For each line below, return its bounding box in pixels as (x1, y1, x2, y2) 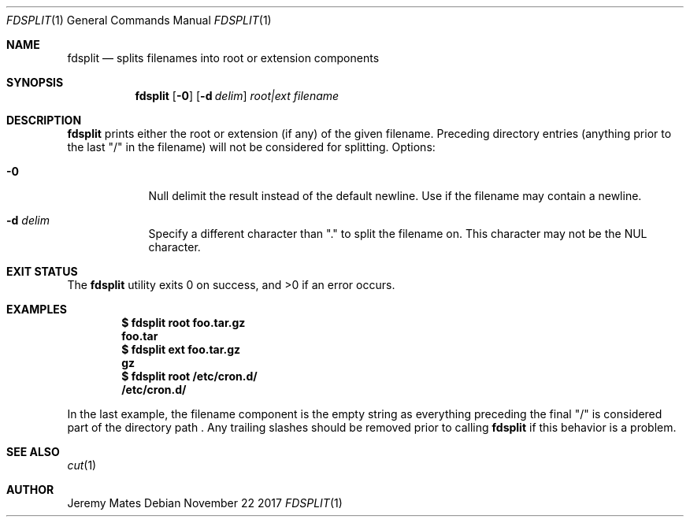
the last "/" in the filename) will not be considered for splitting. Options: (67, 140, 436, 154)
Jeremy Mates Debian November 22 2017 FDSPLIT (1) (67, 496, 343, 510)
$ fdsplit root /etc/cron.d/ (121, 369, 258, 383)
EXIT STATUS (6, 265, 78, 278)
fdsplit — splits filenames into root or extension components (67, 51, 380, 65)
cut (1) (67, 458, 97, 472)
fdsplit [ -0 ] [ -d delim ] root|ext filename (135, 89, 339, 102)
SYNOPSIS (6, 76, 64, 89)
